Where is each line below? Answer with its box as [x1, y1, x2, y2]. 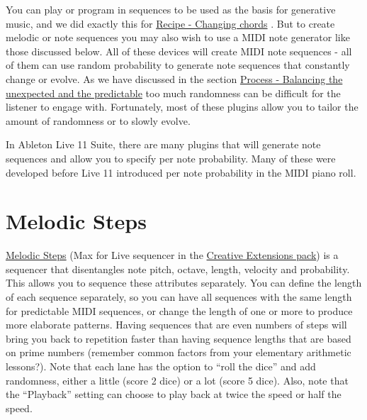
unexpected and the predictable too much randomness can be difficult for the [6, 85, 341, 100]
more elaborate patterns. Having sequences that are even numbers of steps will [6, 317, 347, 332]
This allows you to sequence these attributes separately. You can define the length [6, 275, 362, 290]
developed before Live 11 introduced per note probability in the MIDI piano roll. [6, 165, 356, 179]
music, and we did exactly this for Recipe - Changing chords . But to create [6, 16, 335, 31]
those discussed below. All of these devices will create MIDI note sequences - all [6, 43, 352, 58]
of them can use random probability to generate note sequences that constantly [6, 57, 350, 72]
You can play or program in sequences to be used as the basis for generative [6, 2, 336, 16]
